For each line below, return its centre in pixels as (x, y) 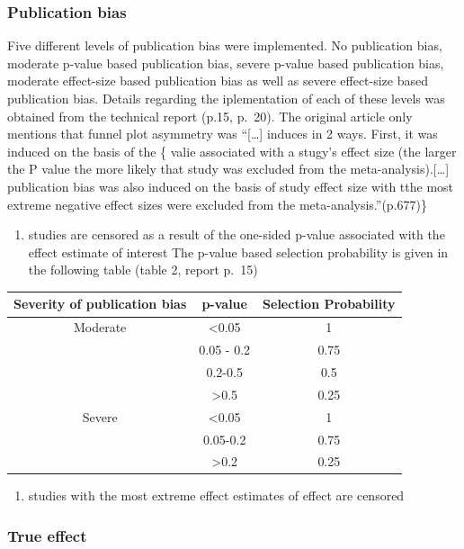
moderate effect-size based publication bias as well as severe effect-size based (218, 81)
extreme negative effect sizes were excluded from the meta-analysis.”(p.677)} (217, 204)
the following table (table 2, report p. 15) (143, 270)
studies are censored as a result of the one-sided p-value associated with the (236, 234)
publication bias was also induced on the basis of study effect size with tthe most (231, 186)
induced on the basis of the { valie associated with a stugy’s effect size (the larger (232, 151)
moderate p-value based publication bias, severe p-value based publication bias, (226, 63)
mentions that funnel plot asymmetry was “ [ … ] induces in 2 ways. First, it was (223, 134)
